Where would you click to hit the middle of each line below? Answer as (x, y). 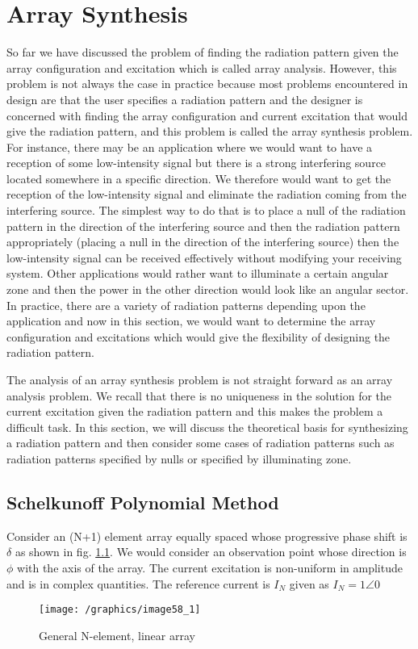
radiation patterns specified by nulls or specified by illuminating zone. (179, 458)
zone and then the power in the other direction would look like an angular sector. (208, 289)
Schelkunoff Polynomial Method (143, 502)
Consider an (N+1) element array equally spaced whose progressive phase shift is (207, 536)
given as (309, 583)
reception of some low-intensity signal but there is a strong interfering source (196, 163)
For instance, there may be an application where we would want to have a (190, 147)
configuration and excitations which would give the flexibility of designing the (199, 336)
